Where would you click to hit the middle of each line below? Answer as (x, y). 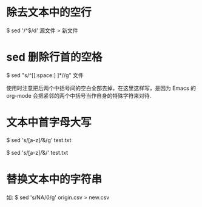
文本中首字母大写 (49, 123)
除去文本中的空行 (49, 12)
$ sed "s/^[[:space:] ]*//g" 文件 (45, 75)
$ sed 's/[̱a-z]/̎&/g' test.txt (39, 140)
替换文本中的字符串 (54, 179)
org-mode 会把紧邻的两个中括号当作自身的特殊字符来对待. (79, 95)
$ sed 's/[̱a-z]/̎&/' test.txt (37, 152)
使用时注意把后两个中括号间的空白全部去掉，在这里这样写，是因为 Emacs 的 (101, 88)
